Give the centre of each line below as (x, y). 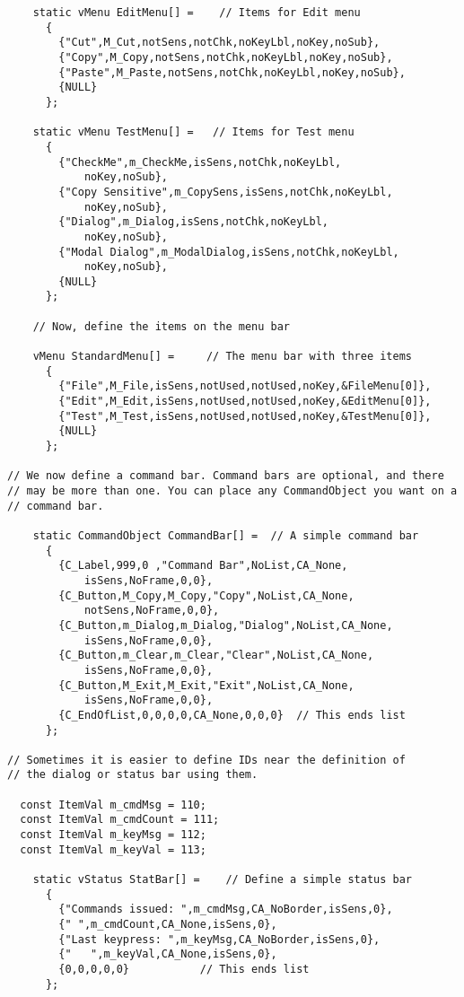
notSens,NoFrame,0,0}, (152, 611)
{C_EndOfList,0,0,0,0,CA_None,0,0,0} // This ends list (232, 715)
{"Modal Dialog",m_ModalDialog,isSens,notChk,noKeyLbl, (229, 252)
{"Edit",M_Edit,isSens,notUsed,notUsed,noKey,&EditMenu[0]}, (245, 402)
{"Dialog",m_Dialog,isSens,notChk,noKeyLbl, (193, 222)
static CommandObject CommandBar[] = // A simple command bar (226, 535)
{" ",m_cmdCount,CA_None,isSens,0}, (168, 925)
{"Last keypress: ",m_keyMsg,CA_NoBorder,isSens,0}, (219, 939)
